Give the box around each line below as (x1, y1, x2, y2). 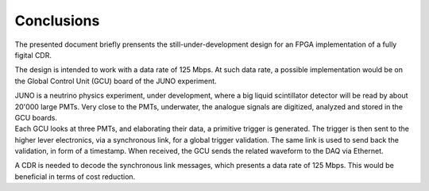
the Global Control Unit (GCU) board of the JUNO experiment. (14, 76, 218, 86)
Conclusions (14, 12, 100, 29)
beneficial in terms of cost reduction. (14, 171, 136, 181)
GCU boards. (14, 113, 58, 122)
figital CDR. (14, 50, 52, 59)
